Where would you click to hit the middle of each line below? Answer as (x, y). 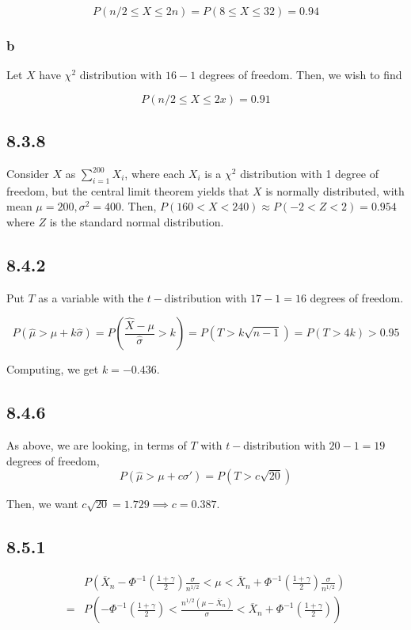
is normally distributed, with (335, 190)
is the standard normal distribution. (137, 222)
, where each (155, 174)
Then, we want (42, 504)
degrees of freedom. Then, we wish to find (301, 75)
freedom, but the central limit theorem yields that (128, 190)
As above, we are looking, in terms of (97, 445)
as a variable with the (91, 297)
